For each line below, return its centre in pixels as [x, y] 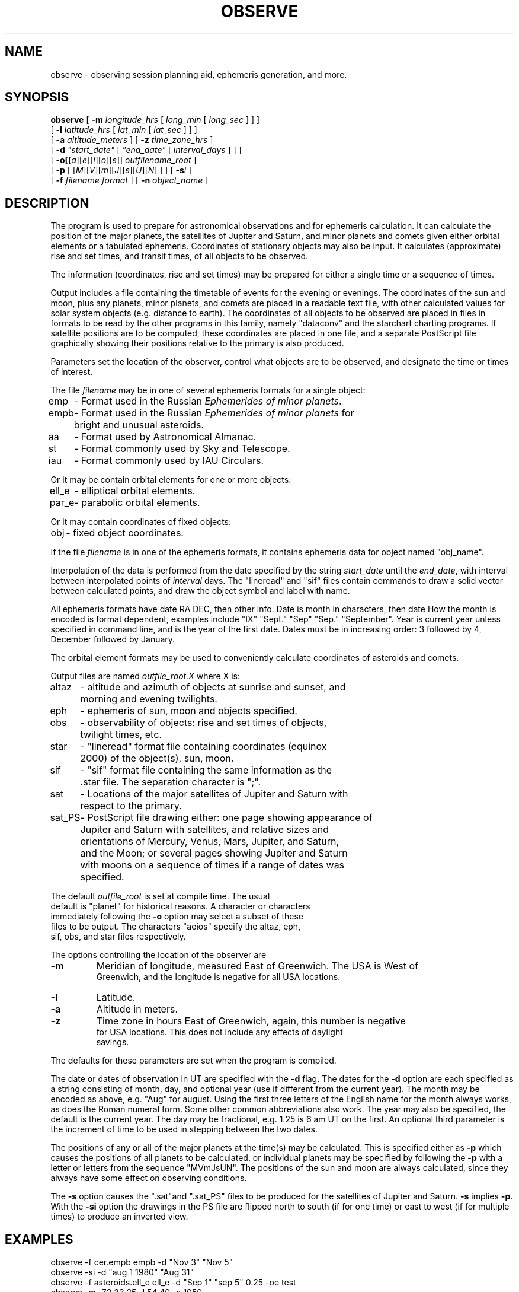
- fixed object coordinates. [125, 533]
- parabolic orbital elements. [137, 503]
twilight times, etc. [121, 735]
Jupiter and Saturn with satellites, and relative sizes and [204, 830]
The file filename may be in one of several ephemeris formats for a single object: [208, 390]
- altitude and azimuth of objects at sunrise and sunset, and [213, 687]
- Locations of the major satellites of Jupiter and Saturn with [214, 794]
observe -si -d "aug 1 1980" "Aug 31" [122, 1272]
